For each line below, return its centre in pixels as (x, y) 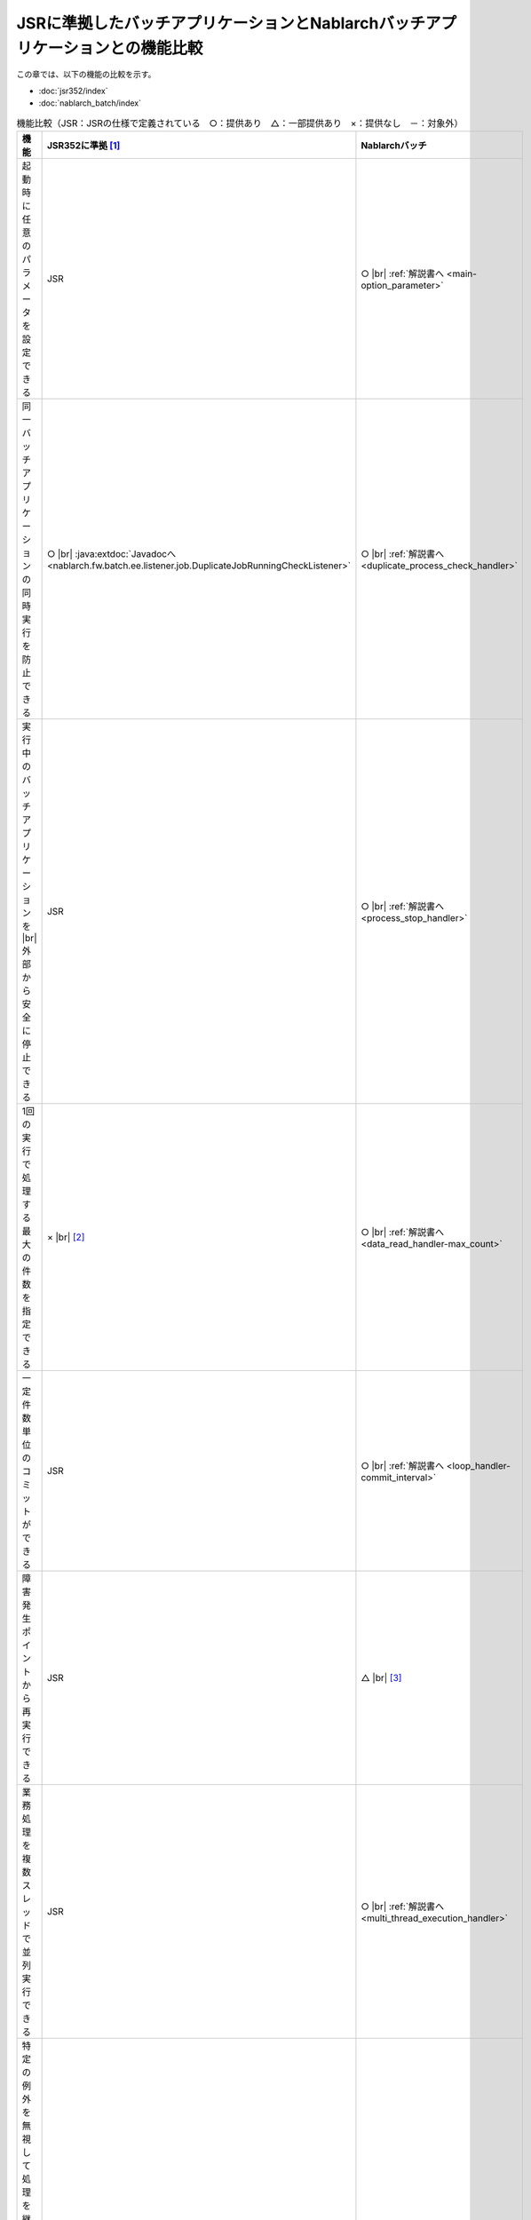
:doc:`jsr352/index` (73, 91)
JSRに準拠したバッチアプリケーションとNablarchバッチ (221, 23)
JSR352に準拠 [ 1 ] (83, 145)
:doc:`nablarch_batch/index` (90, 103)
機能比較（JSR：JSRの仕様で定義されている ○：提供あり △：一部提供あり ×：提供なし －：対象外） (240, 123)
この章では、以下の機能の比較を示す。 (86, 75)
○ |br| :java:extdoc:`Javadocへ (111, 553)
